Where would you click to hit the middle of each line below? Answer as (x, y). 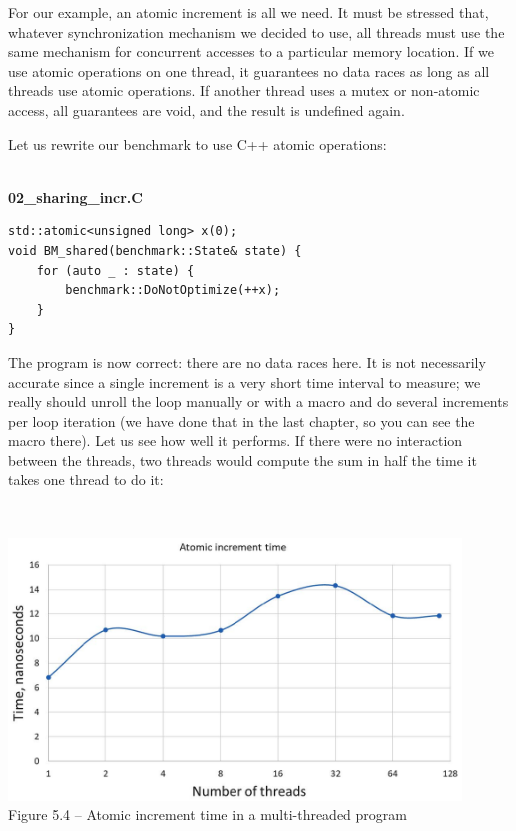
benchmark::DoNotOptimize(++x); (173, 290)
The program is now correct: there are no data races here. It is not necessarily (247, 361)
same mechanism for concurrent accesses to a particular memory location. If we (251, 51)
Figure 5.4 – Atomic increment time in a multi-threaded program (207, 814)
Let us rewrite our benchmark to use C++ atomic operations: (197, 143)
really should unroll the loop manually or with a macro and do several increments (258, 401)
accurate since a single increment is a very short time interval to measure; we (244, 381)
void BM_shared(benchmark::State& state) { (155, 250)
